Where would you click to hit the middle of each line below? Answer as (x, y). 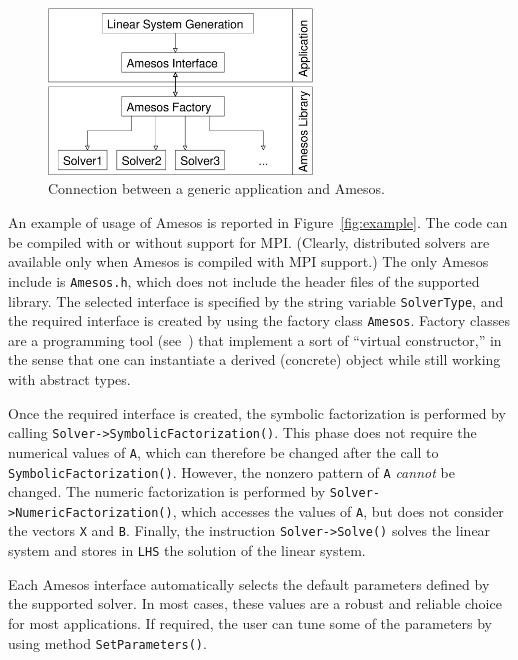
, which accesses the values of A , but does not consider (338, 510)
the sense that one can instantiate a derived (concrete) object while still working (254, 359)
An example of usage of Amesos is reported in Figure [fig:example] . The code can (258, 222)
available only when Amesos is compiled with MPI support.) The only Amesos (248, 261)
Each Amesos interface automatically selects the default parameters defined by (249, 583)
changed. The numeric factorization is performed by (167, 491)
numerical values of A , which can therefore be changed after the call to (223, 451)
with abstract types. (69, 379)
